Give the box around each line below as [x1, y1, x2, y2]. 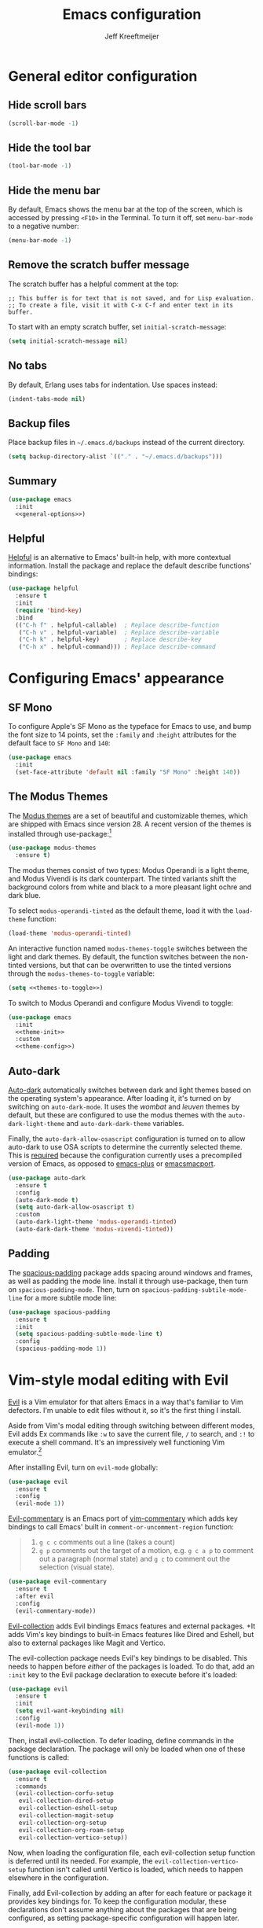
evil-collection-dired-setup [18, 1797, 114, 1805]
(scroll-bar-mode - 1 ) [8, 120, 79, 127]
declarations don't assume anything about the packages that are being [8, 1904, 237, 1914]
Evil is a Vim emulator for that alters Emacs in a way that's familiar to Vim [8, 1397, 243, 1407]
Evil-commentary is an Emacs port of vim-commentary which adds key [8, 1514, 238, 1523]
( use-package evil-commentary [8, 1578, 108, 1586]
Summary [8, 474, 57, 488]
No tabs [8, 359, 47, 373]
